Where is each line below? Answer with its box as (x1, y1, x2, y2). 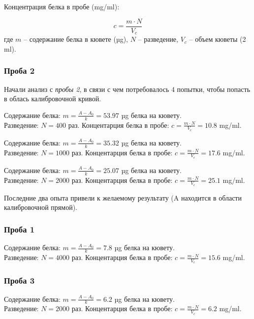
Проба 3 (4, 274, 35, 287)
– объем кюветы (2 (189, 34, 246, 44)
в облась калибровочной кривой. (4, 93, 101, 104)
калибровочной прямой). (4, 202, 77, 212)
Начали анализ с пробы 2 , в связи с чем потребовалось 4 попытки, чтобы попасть (4, 84, 251, 94)
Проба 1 (4, 223, 35, 235)
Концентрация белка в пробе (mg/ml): (4, 1, 120, 11)
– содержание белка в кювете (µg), (24, 34, 128, 44)
